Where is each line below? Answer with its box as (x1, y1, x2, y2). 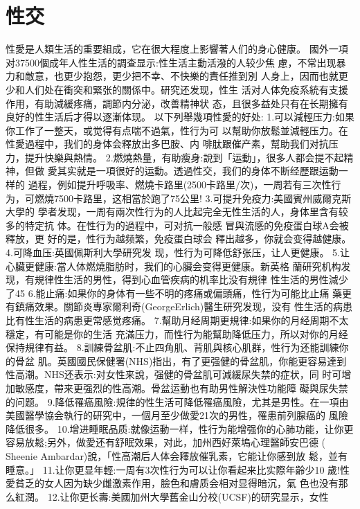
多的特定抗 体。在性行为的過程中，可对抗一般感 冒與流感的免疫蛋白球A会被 (6, 217, 349, 232)
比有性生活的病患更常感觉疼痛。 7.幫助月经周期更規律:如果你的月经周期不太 (6, 313, 349, 327)
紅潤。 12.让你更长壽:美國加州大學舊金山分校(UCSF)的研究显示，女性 (15, 489, 329, 503)
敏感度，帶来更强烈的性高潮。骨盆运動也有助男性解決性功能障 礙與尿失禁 (15, 380, 348, 395)
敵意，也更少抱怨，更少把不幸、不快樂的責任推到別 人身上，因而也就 (24, 69, 339, 83)
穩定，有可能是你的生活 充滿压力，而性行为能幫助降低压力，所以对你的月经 (6, 326, 348, 341)
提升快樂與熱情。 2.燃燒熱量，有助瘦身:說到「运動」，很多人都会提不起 (24, 150, 344, 164)
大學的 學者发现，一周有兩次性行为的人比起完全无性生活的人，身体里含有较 (6, 204, 348, 219)
